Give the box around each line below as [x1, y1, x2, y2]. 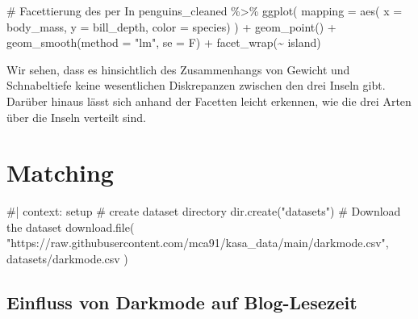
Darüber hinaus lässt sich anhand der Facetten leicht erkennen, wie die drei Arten [6, 92, 412, 109]
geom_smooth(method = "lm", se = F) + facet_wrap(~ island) [6, 34, 321, 51]
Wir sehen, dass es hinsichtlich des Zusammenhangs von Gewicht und [6, 61, 350, 78]
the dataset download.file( [6, 218, 135, 235]
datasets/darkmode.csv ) [6, 250, 128, 267]
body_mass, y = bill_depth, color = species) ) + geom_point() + [6, 18, 336, 35]
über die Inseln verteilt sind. [6, 108, 146, 125]
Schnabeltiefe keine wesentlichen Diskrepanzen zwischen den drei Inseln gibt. [6, 77, 386, 94]
